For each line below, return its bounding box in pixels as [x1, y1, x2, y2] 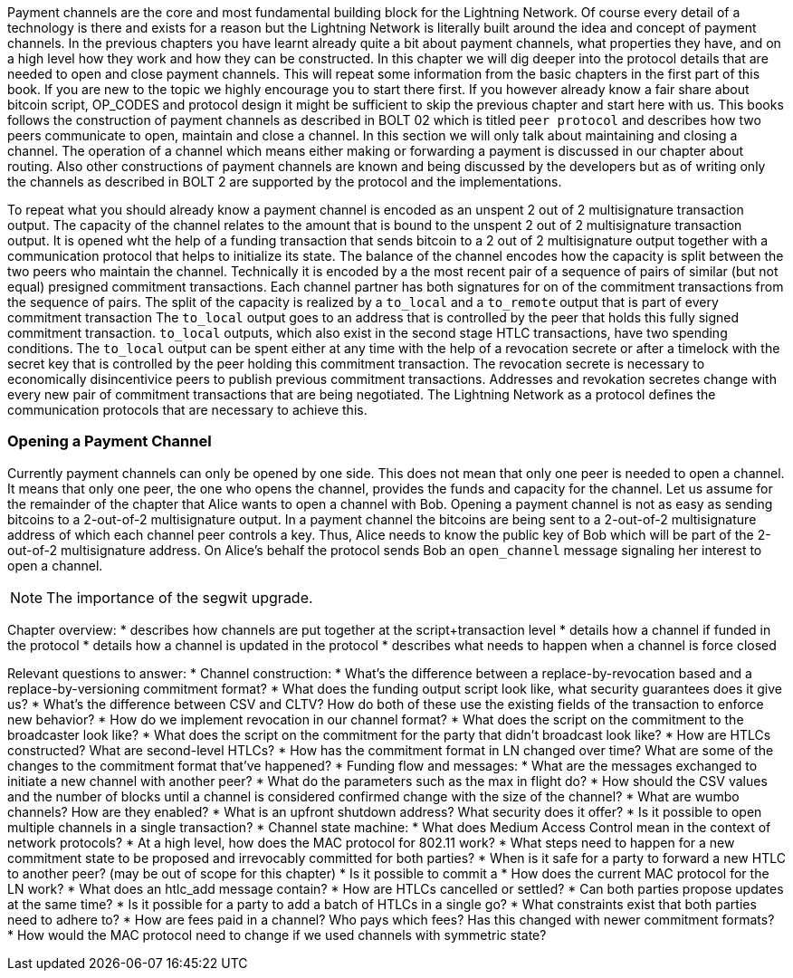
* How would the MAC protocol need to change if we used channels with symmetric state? [7, 926, 547, 943]
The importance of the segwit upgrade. [46, 588, 313, 607]
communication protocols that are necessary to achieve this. [7, 402, 368, 417]
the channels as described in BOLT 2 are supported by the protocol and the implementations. [7, 174, 562, 189]
